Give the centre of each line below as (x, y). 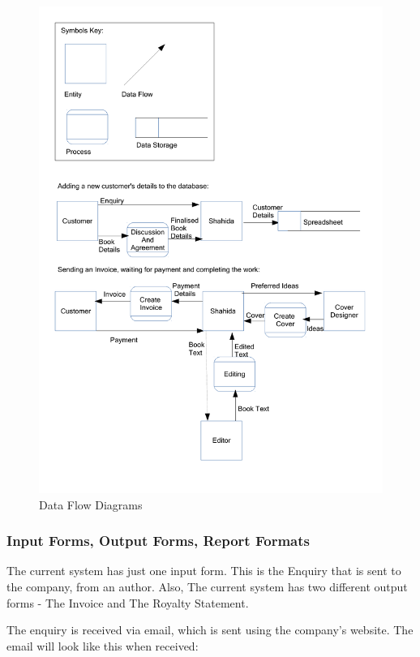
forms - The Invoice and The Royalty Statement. (128, 602)
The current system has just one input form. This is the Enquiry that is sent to (204, 571)
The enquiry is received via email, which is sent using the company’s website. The (210, 630)
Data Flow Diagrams (91, 504)
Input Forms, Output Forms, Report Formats (158, 541)
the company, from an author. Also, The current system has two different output (207, 586)
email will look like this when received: (103, 645)
